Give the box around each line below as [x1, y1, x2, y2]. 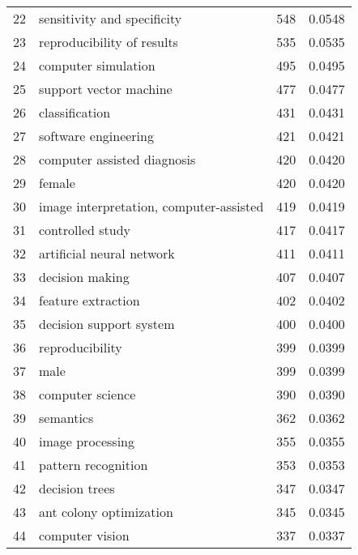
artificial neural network [39, 244, 175, 263]
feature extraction [39, 291, 140, 310]
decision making [39, 267, 130, 286]
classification [39, 103, 111, 122]
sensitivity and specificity [39, 9, 182, 28]
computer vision [39, 526, 130, 544]
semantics [39, 408, 94, 427]
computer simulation [39, 56, 156, 75]
